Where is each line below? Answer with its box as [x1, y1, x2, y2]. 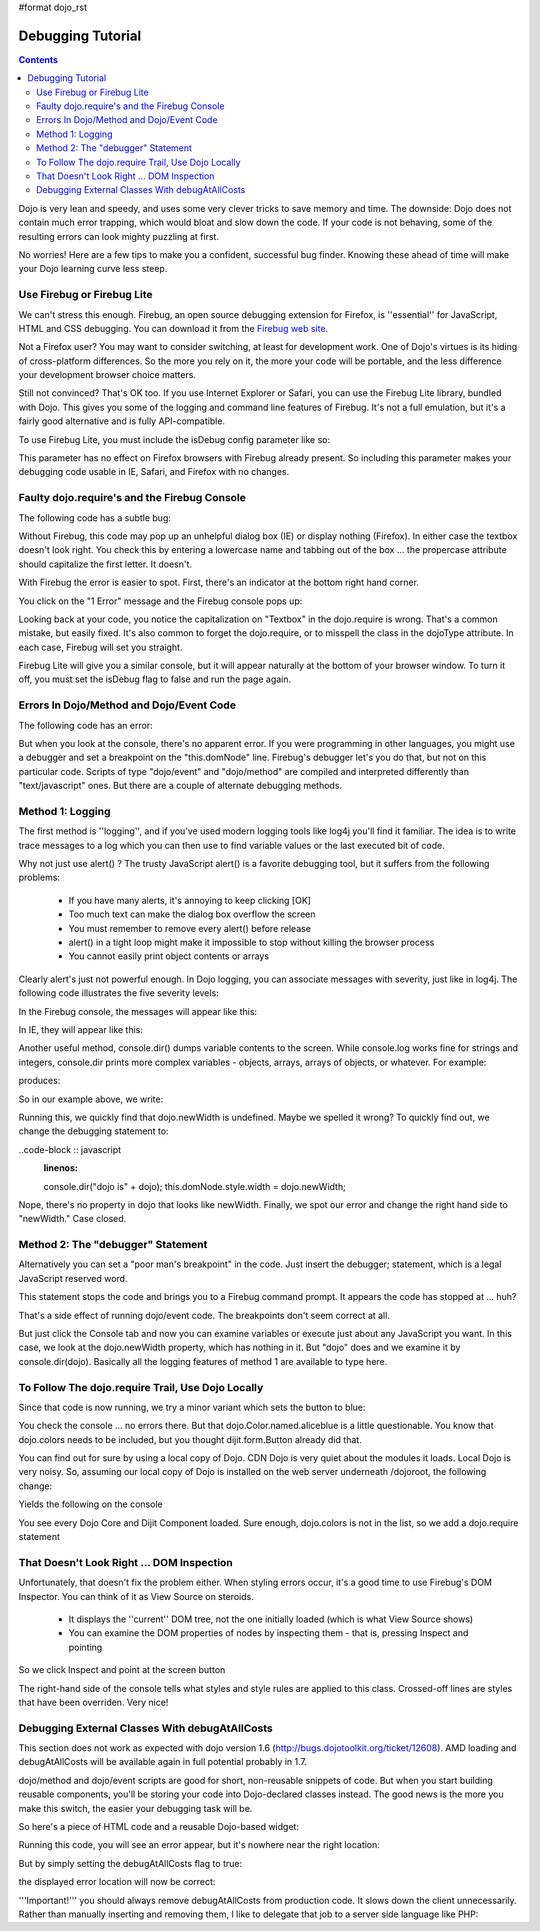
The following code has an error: [18, 719, 154, 731]
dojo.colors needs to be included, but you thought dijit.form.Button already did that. [18, 1433, 362, 1445]
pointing [68, 1641, 103, 1653]
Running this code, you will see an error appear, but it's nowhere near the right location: [18, 1839, 380, 1851]
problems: [18, 871, 60, 884]
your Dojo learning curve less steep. [18, 263, 168, 275]
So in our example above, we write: [18, 1093, 164, 1105]
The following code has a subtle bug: [18, 511, 172, 524]
